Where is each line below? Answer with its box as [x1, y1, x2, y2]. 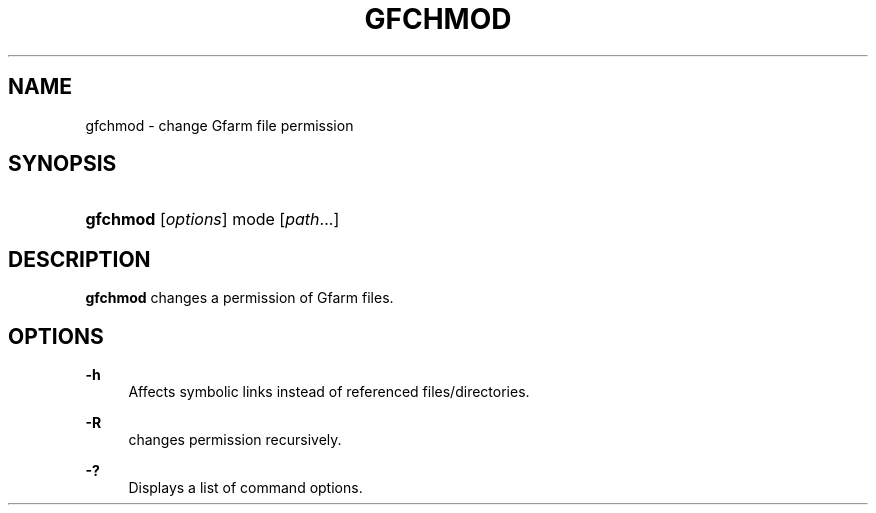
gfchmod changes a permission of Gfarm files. [85, 289, 394, 307]
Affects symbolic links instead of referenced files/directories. [128, 383, 530, 401]
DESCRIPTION [8, 246, 151, 272]
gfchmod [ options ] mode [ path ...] [85, 209, 340, 230]
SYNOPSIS [8, 151, 117, 177]
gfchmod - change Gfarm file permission [85, 116, 354, 134]
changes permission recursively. [128, 431, 342, 449]
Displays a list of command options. [128, 479, 363, 497]
